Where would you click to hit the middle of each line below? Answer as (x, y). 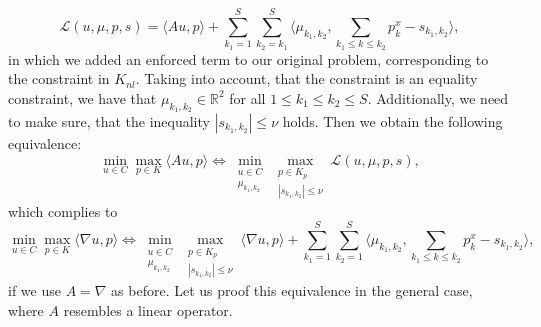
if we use (34, 290)
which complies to (63, 210)
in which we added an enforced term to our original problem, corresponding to (248, 58)
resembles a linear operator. (148, 309)
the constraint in (59, 78)
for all (247, 97)
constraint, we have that (82, 97)
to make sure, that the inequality (109, 120)
